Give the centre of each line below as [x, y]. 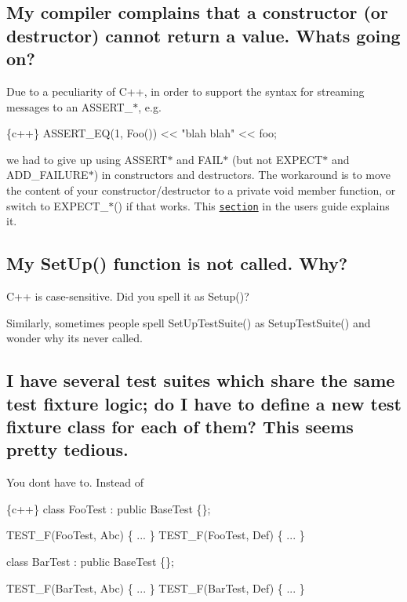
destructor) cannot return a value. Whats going [203, 35]
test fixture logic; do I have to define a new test [204, 403]
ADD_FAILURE [47, 175]
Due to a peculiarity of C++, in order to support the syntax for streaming [185, 91]
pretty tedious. [67, 449]
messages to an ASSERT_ [70, 106]
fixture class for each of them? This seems [180, 426]
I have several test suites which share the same [201, 380]
